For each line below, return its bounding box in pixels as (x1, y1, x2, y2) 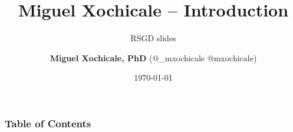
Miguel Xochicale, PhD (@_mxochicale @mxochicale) (50, 51, 257, 64)
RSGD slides (130, 32, 176, 44)
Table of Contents (5, 115, 91, 130)
